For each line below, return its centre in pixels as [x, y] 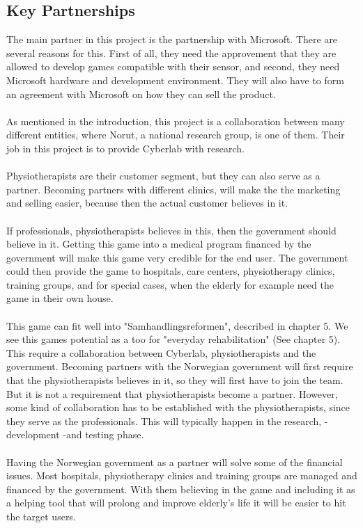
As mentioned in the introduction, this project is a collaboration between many [176, 121]
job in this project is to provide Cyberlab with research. [125, 148]
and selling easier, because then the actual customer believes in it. [147, 203]
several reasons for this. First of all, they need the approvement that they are [171, 53]
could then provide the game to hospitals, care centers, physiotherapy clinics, [171, 271]
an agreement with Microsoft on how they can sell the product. [141, 94]
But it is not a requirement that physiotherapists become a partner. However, [172, 393]
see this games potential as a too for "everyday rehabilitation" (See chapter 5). [173, 339]
